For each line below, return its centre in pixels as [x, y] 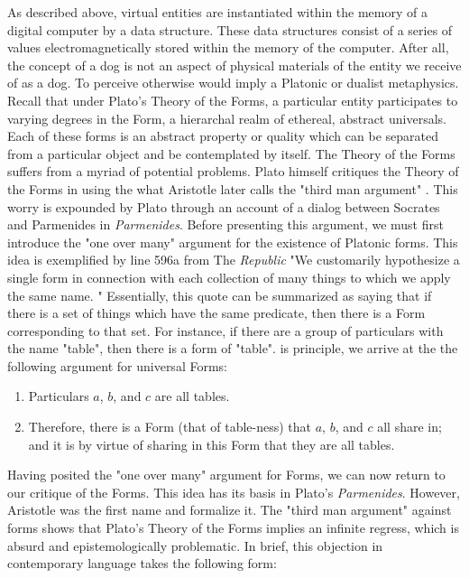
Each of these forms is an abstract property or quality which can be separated [223, 136]
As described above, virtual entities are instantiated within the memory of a [217, 12]
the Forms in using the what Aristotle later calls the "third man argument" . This [233, 188]
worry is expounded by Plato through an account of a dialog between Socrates [224, 206]
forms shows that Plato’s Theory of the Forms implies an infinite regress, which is [233, 528]
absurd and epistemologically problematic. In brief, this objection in [195, 545]
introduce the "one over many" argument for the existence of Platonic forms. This [233, 242]
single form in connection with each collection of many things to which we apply [229, 277]
